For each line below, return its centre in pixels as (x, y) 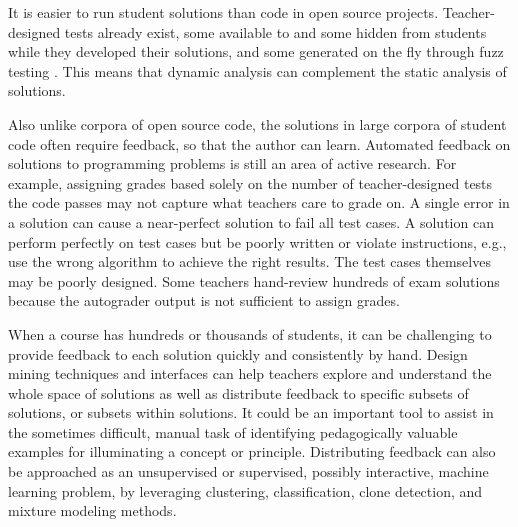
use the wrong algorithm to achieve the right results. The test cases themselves (249, 261)
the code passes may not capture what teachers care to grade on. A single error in (259, 202)
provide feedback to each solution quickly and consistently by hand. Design (238, 353)
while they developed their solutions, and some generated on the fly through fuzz (256, 51)
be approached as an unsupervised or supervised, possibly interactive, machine (248, 471)
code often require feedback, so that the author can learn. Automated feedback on (259, 143)
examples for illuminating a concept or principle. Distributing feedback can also (252, 451)
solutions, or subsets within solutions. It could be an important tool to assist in (251, 412)
